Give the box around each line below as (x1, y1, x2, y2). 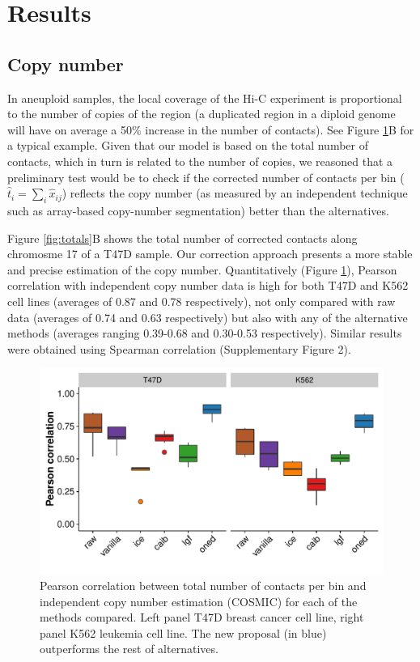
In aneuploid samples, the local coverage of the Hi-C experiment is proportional (7, 89, 402, 106)
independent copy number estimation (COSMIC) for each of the (40, 592, 358, 609)
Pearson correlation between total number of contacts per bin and (40, 577, 367, 594)
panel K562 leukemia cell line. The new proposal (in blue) (40, 624, 327, 641)
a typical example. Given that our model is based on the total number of (7, 137, 368, 154)
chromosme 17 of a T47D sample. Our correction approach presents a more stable (7, 245, 413, 262)
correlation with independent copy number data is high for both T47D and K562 (7, 277, 409, 294)
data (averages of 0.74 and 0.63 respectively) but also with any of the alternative (7, 308, 408, 325)
